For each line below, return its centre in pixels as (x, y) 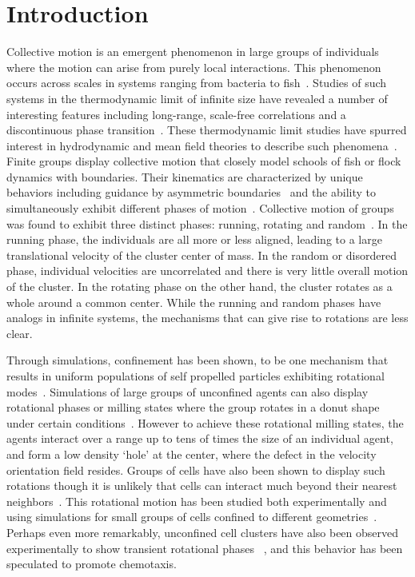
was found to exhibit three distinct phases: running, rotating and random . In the (207, 223)
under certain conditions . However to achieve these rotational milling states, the (205, 422)
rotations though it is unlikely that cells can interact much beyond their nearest (202, 485)
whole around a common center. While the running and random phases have (194, 302)
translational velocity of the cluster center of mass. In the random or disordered (202, 255)
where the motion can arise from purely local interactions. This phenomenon (194, 67)
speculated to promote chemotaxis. (92, 564)
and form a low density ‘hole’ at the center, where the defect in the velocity (192, 454)
